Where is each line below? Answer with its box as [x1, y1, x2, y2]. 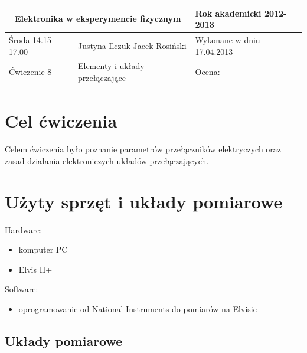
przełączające [77, 71, 126, 83]
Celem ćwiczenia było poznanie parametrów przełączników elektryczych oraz [5, 143, 282, 155]
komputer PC [18, 243, 68, 256]
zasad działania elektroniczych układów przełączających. [5, 154, 209, 166]
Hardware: [5, 223, 43, 236]
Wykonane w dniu [195, 33, 260, 45]
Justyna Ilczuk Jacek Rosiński [77, 39, 187, 51]
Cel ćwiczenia [5, 109, 117, 133]
